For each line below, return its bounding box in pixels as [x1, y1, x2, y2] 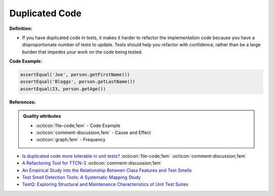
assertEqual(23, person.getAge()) [20, 86, 106, 91]
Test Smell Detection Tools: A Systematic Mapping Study [22, 174, 141, 180]
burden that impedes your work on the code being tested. [22, 49, 143, 55]
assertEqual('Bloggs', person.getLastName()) [20, 79, 135, 85]
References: [9, 99, 36, 105]
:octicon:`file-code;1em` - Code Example [36, 122, 121, 128]
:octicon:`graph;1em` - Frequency [36, 137, 106, 143]
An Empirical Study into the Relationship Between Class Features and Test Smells [22, 167, 192, 173]
